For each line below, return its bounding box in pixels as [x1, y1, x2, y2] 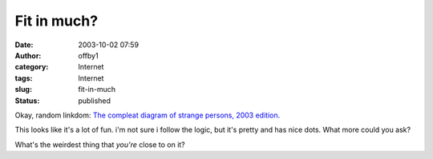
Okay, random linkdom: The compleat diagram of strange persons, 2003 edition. [14, 110, 281, 120]
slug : [14, 85, 32, 94]
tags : [14, 73, 33, 83]
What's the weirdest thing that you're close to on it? [14, 140, 186, 149]
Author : [14, 50, 42, 60]
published [78, 96, 111, 105]
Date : [14, 40, 34, 50]
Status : [14, 96, 40, 105]
